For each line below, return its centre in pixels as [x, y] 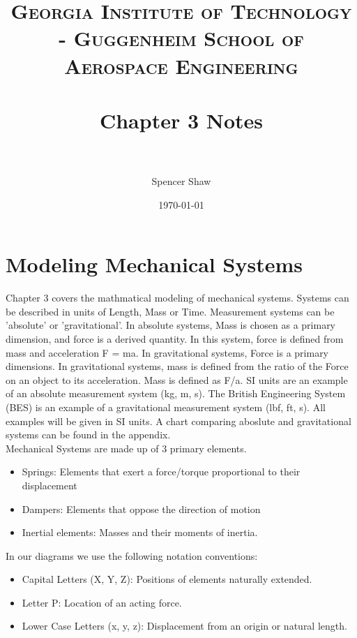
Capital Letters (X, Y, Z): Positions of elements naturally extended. [167, 579]
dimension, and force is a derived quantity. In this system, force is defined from [175, 338]
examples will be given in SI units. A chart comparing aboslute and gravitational [178, 421]
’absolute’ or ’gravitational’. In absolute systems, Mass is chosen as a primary [171, 325]
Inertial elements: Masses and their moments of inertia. [140, 532]
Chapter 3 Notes [181, 120]
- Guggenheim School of [181, 38]
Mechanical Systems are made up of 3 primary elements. [126, 448]
